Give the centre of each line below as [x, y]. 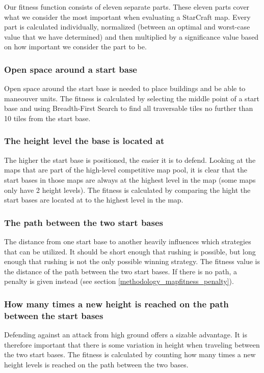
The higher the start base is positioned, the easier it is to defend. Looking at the [130, 160]
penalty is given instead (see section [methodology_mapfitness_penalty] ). [119, 281]
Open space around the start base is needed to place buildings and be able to [125, 88]
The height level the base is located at [84, 141]
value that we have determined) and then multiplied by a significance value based [131, 36]
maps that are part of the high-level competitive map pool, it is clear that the [126, 170]
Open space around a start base [71, 69]
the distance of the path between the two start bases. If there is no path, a [121, 271]
